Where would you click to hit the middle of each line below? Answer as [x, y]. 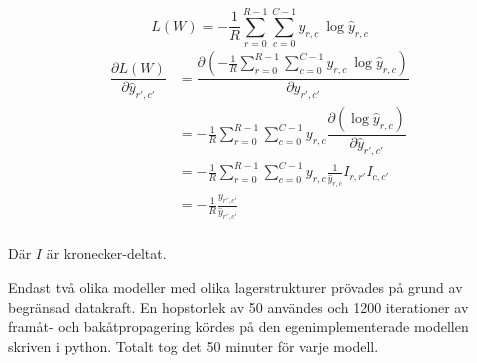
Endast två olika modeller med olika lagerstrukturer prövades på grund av [235, 286]
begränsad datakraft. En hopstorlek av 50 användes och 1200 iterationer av [238, 306]
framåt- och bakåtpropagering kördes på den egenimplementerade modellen [238, 326]
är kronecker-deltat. [106, 253]
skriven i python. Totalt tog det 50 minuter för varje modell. [193, 345]
